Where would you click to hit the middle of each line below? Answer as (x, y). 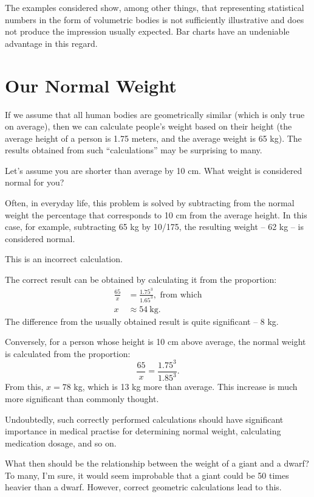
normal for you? (35, 182)
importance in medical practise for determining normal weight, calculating (143, 431)
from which (181, 295)
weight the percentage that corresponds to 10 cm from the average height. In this (156, 214)
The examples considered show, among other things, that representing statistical (155, 7)
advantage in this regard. (51, 43)
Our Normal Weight (91, 85)
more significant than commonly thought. (82, 398)
